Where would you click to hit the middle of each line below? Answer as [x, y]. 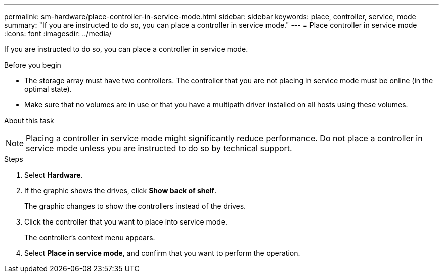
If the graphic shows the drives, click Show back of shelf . [121, 190]
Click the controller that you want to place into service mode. [126, 222]
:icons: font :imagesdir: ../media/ [58, 34]
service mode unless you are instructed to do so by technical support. [159, 148]
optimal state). [48, 89]
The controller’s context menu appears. [90, 237]
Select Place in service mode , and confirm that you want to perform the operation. [162, 253]
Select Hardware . [54, 175]
